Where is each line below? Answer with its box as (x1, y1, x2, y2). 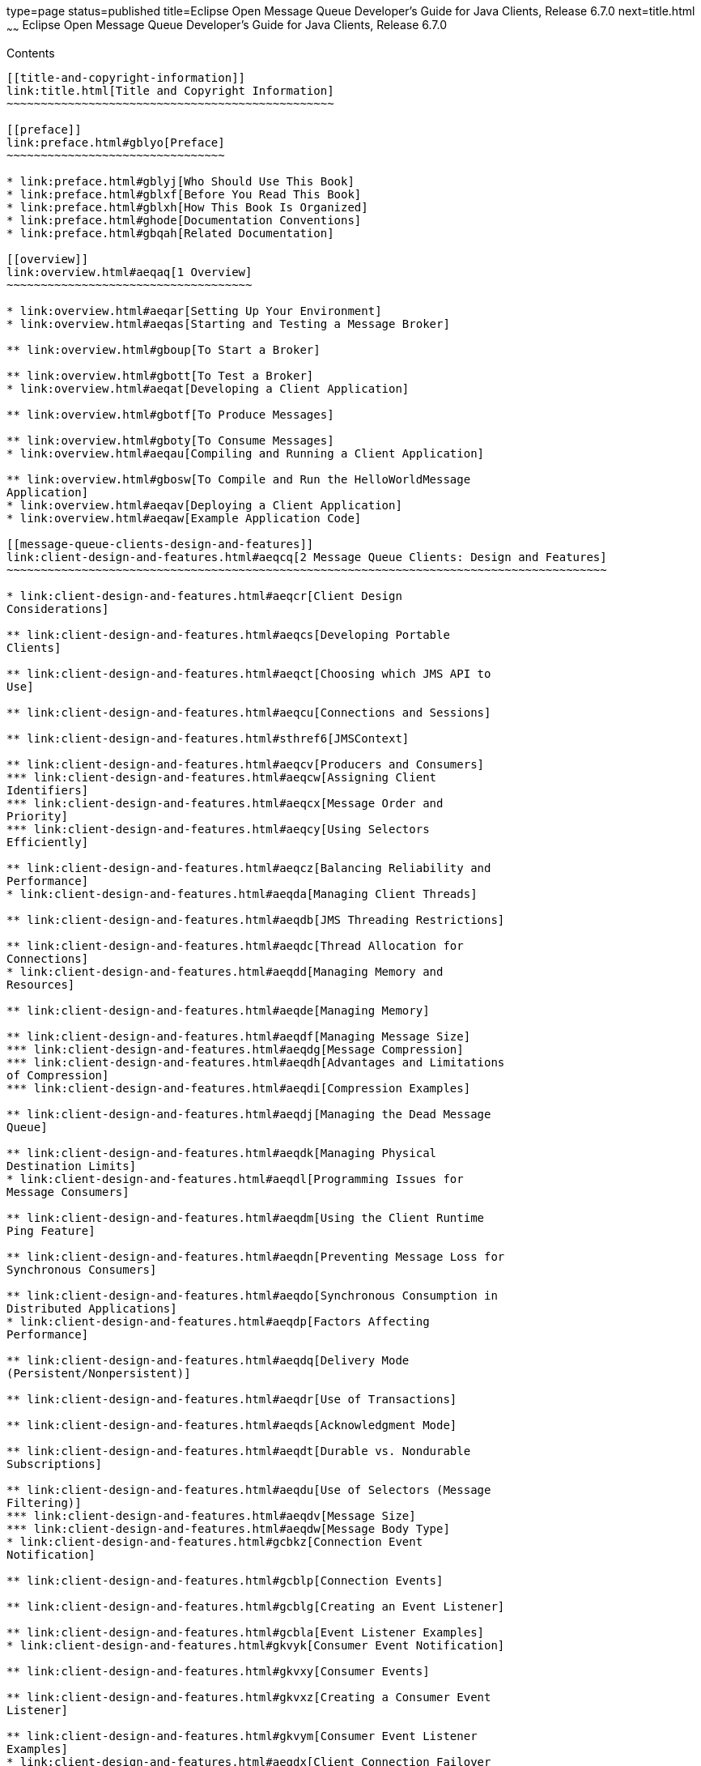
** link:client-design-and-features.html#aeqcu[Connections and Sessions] (6, 705, 491, 719)
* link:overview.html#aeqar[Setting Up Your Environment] (6, 304, 382, 317)
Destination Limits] (6, 1159, 137, 1172)
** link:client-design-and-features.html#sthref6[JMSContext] (6, 731, 410, 745)
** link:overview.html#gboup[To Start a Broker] (6, 343, 321, 356)
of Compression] (6, 1068, 109, 1082)
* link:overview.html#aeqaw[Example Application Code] (6, 511, 362, 525)
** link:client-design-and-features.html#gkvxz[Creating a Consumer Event (6, 1690, 491, 1704)
